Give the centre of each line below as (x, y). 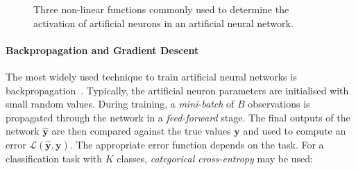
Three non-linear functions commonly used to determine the (161, 9)
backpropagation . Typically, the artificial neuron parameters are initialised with (177, 90)
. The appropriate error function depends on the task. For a (197, 144)
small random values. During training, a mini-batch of (120, 104)
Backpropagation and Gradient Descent (102, 50)
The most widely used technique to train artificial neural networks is (151, 76)
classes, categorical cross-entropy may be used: (215, 158)
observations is (279, 104)
